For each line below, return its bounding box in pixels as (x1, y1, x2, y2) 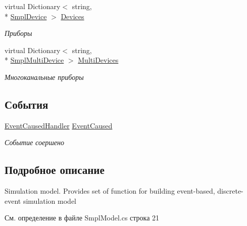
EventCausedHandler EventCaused (5, 120, 113, 130)
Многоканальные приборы (5, 71, 84, 82)
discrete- (217, 186, 243, 196)
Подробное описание (5, 162, 105, 177)
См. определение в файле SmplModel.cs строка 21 (5, 212, 160, 223)
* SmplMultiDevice (5, 55, 64, 65)
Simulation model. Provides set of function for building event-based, (5, 186, 215, 196)
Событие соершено (5, 137, 64, 148)
